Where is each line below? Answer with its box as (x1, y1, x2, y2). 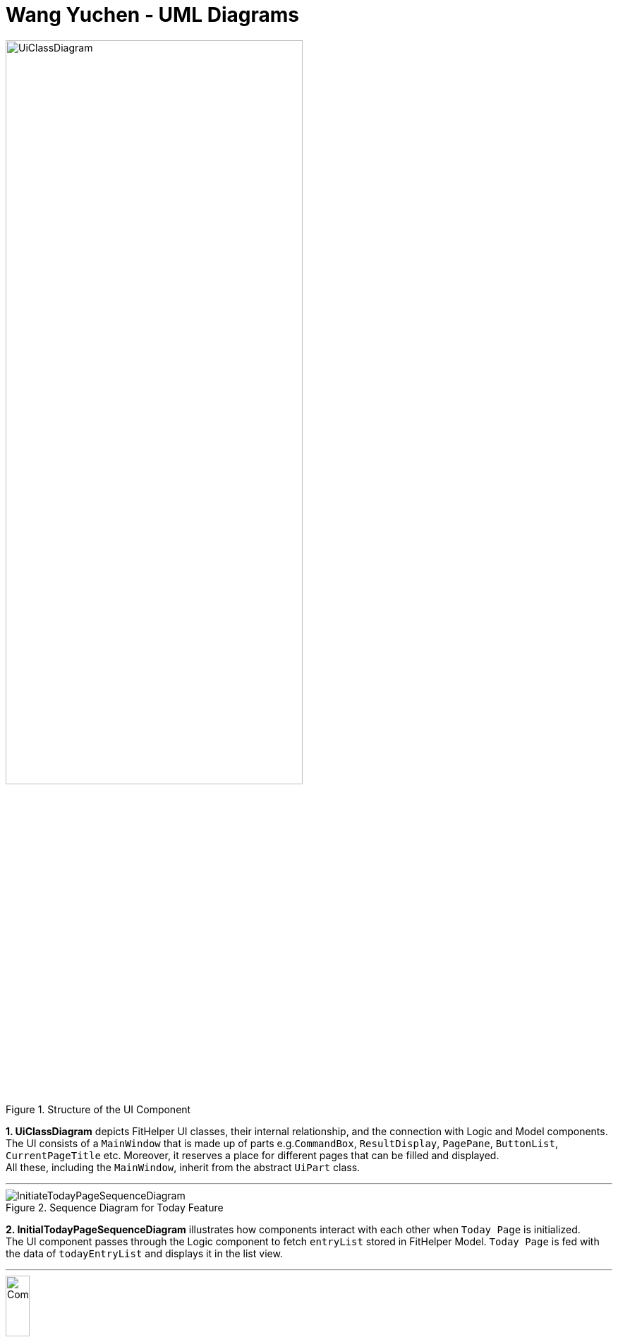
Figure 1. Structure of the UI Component (6, 1103, 191, 1116)
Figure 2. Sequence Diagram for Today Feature (6, 1202, 224, 1214)
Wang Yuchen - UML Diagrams (6, 3, 299, 27)
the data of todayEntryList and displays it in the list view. (6, 1247, 283, 1260)
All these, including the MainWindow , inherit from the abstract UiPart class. (6, 1161, 360, 1174)
